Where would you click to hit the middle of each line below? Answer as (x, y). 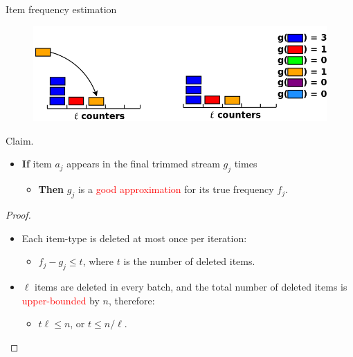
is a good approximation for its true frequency (176, 189)
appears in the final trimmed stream (143, 164)
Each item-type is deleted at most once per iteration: (134, 238)
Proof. (18, 214)
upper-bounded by (61, 300)
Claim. (20, 140)
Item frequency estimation (61, 9)
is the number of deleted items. (189, 261)
